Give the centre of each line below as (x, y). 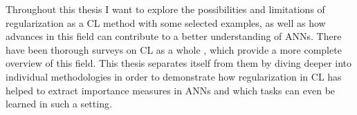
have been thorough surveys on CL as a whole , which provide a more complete (174, 49)
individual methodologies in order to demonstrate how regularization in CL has (174, 76)
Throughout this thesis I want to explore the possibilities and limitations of (165, 9)
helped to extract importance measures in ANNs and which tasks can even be (171, 90)
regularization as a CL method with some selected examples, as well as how (166, 22)
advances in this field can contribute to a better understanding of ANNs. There (174, 36)
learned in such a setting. (59, 104)
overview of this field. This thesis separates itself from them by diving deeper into (179, 63)
